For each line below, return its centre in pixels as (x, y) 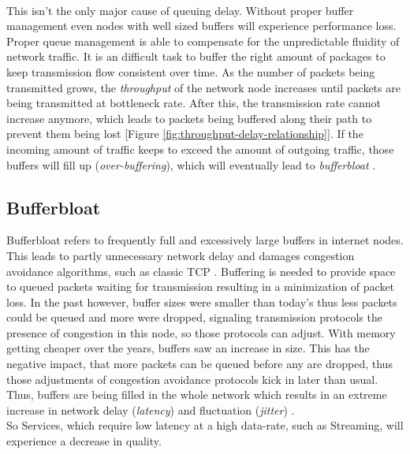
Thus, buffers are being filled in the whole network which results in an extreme (197, 394)
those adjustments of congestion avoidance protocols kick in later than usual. (192, 379)
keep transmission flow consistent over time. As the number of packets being (191, 71)
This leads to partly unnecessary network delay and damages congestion (181, 255)
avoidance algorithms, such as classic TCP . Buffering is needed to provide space (201, 271)
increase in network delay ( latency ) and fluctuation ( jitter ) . (151, 409)
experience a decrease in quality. (84, 441)
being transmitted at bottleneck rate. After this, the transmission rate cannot (194, 103)
